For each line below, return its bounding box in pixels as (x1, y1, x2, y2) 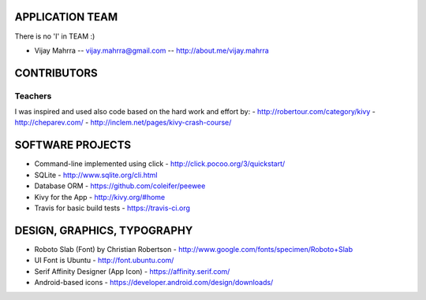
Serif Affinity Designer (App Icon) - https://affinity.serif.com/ (34, 266, 230, 276)
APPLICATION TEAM (14, 10, 118, 24)
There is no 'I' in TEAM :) (14, 31, 95, 41)
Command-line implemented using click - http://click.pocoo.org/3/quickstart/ (34, 159, 286, 169)
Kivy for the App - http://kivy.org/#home (34, 192, 166, 202)
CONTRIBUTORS (14, 66, 98, 80)
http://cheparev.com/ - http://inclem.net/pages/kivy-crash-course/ (14, 118, 232, 128)
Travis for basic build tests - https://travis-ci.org (34, 203, 191, 213)
